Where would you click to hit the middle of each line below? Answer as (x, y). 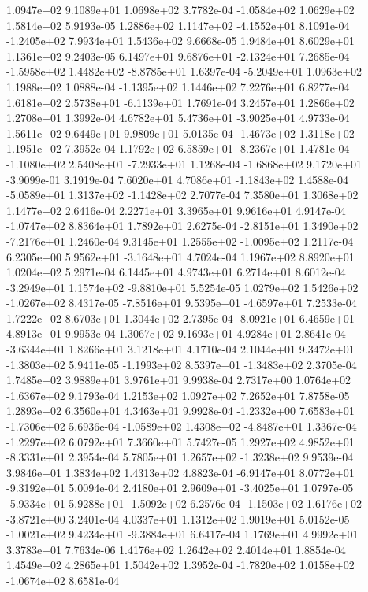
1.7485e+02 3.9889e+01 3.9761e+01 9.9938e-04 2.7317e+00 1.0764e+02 (179, 380)
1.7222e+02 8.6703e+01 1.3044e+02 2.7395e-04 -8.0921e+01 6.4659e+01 (180, 318)
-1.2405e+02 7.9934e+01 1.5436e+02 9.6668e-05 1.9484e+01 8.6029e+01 (180, 41)
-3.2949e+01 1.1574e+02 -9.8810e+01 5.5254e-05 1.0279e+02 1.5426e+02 (182, 287)
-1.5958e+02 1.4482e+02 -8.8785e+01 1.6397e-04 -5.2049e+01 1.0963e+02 (184, 71)
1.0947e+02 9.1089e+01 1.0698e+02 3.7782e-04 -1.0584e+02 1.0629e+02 (180, 9)
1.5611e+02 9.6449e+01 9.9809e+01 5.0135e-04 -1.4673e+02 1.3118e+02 (180, 133)
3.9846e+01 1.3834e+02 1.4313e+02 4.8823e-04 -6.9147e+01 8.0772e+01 (180, 472)
